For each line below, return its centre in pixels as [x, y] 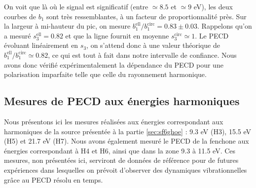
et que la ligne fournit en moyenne [117, 35]
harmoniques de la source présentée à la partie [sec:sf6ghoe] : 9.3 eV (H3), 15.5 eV [128, 131]
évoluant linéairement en [41, 45]
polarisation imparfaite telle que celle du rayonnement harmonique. [105, 74]
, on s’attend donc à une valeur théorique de [153, 45]
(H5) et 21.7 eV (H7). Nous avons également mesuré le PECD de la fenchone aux [127, 141]
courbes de [20, 16]
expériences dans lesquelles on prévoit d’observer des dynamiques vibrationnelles [126, 169]
